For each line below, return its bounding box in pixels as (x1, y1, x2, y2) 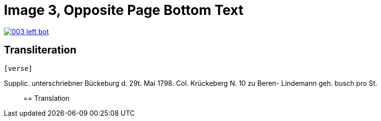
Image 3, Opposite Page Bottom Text (4, 2, 244, 18)
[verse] (4, 64, 33, 72)
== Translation (23, 94, 70, 102)
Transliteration (4, 44, 77, 56)
